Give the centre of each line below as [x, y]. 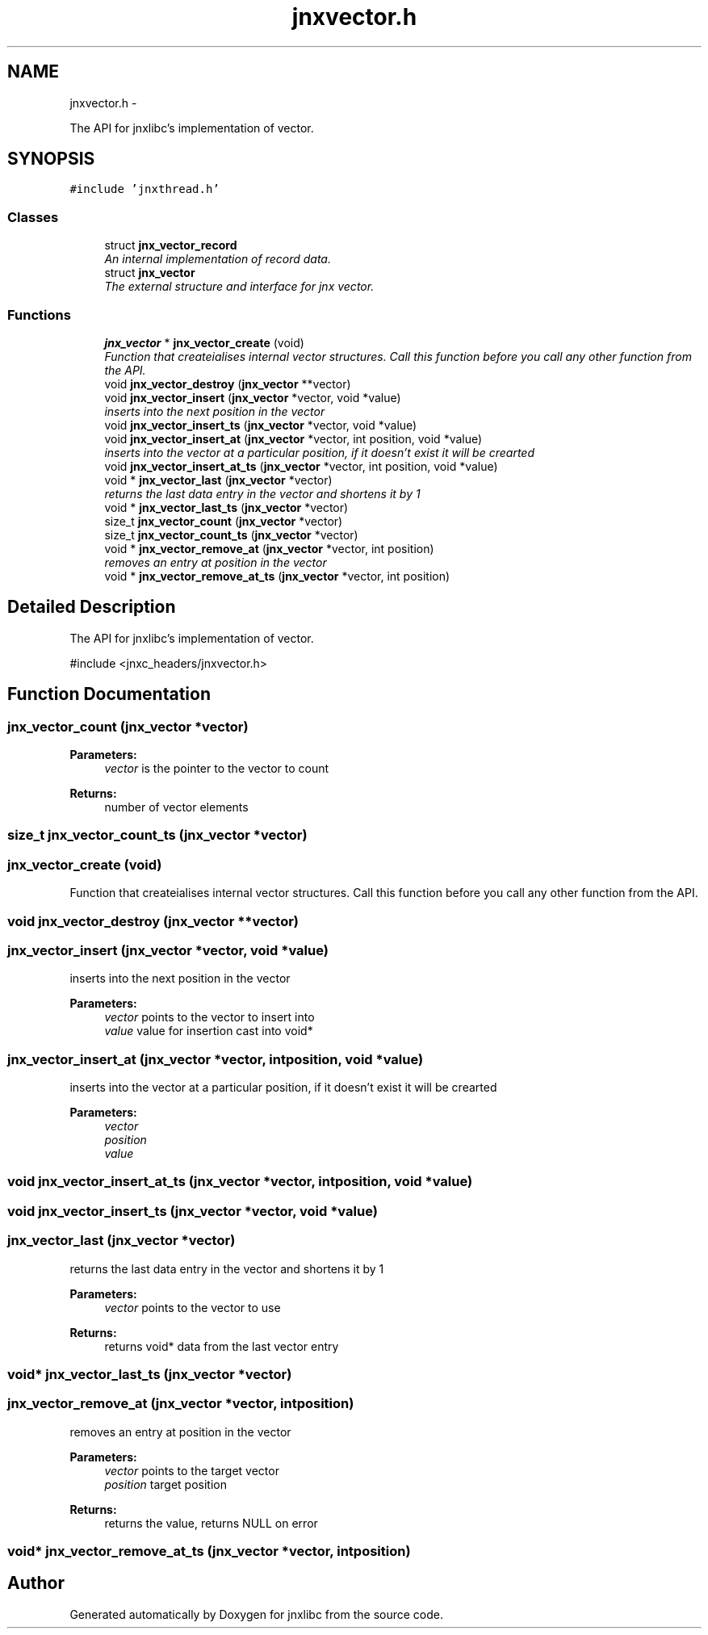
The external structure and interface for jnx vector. [239, 287]
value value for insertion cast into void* [209, 1031]
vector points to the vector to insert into [209, 1017]
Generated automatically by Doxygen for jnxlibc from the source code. [256, 1614]
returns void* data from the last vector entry [222, 1346]
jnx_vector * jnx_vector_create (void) [204, 342]
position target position [165, 1484]
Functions [39, 314]
